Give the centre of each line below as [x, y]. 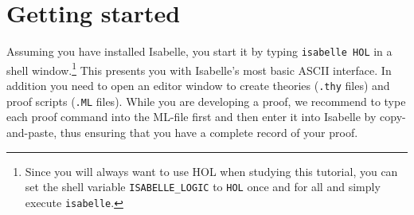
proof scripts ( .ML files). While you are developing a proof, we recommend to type [206, 101]
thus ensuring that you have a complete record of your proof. [209, 132]
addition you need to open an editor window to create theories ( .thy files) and [198, 86]
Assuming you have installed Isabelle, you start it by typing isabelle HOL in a [199, 51]
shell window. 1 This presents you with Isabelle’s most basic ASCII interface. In [199, 68]
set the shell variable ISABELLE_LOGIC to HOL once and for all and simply [203, 187]
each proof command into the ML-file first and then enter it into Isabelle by [191, 117]
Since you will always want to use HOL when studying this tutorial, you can [211, 171]
